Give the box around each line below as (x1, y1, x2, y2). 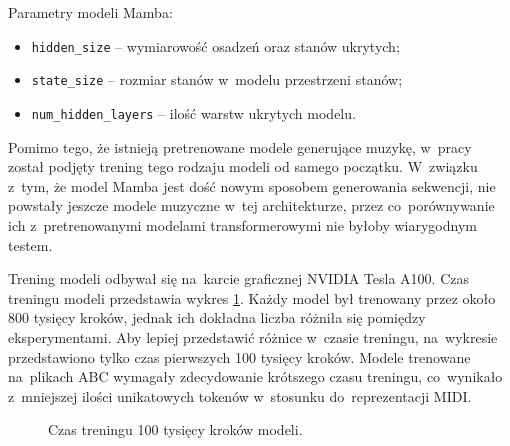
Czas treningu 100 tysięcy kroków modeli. (48, 419, 303, 440)
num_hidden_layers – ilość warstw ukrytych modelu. (31, 102, 356, 123)
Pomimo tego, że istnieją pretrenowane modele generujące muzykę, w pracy (8, 136, 472, 157)
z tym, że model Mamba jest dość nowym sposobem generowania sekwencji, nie (8, 175, 496, 196)
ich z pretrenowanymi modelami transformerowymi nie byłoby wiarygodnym (8, 214, 477, 235)
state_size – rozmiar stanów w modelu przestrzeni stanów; (31, 69, 403, 90)
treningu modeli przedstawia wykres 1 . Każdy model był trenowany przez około (8, 287, 496, 308)
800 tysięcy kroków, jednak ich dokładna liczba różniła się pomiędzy (8, 307, 426, 328)
